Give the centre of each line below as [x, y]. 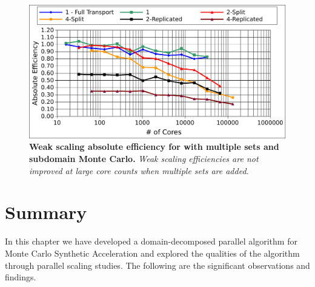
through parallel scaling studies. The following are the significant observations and [157, 265]
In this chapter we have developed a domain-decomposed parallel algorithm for [151, 241]
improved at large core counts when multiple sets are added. [139, 170]
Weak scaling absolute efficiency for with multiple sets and [154, 147]
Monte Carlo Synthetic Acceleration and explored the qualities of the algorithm [152, 253]
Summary [46, 212]
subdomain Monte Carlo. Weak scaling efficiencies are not [144, 159]
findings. [21, 277]
